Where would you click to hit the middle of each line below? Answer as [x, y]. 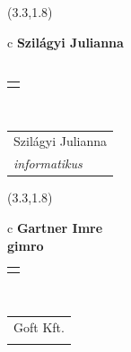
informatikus [48, 163]
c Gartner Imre [55, 227]
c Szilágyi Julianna [65, 42]
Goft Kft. [39, 326]
